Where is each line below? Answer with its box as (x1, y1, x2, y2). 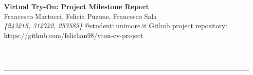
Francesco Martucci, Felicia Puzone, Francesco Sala (4, 11, 157, 21)
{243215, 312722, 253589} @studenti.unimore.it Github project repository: (4, 20, 228, 31)
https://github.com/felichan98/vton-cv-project (4, 30, 143, 40)
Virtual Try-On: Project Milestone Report (4, 1, 149, 11)
